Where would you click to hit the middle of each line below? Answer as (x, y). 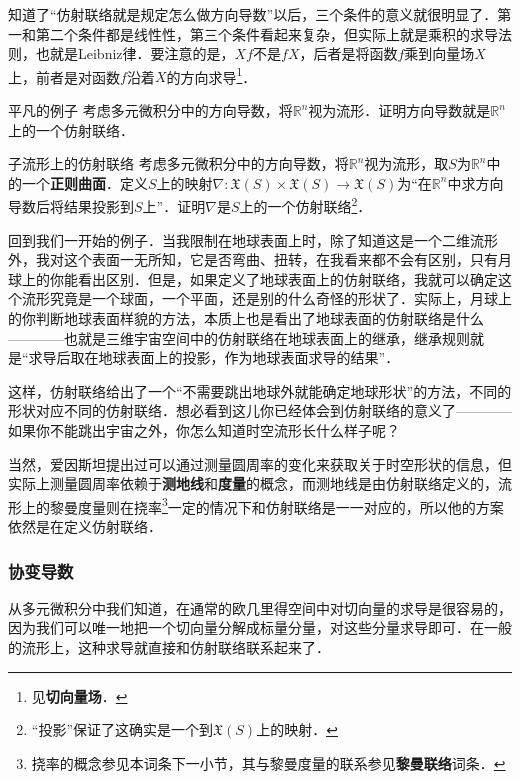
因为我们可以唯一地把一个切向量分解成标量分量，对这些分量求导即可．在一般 (260, 627)
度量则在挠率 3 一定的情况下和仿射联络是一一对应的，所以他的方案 (290, 505)
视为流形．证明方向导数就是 (399, 110)
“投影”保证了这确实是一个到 (122, 729)
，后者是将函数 (348, 53)
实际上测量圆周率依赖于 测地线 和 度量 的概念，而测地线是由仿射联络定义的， (253, 483)
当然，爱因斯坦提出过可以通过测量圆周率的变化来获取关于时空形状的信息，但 (260, 463)
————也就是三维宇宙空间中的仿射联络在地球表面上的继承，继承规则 (239, 337)
